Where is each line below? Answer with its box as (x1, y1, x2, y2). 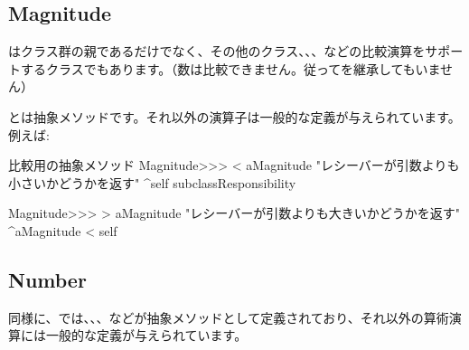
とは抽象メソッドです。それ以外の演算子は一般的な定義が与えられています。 (8, 107, 461, 126)
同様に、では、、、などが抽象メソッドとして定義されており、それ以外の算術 (8, 307, 449, 326)
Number (8, 265, 87, 293)
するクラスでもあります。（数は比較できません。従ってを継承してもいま (20, 59, 441, 78)
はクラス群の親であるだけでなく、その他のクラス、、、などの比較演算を (8, 42, 426, 61)
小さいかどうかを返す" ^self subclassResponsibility (8, 173, 296, 192)
